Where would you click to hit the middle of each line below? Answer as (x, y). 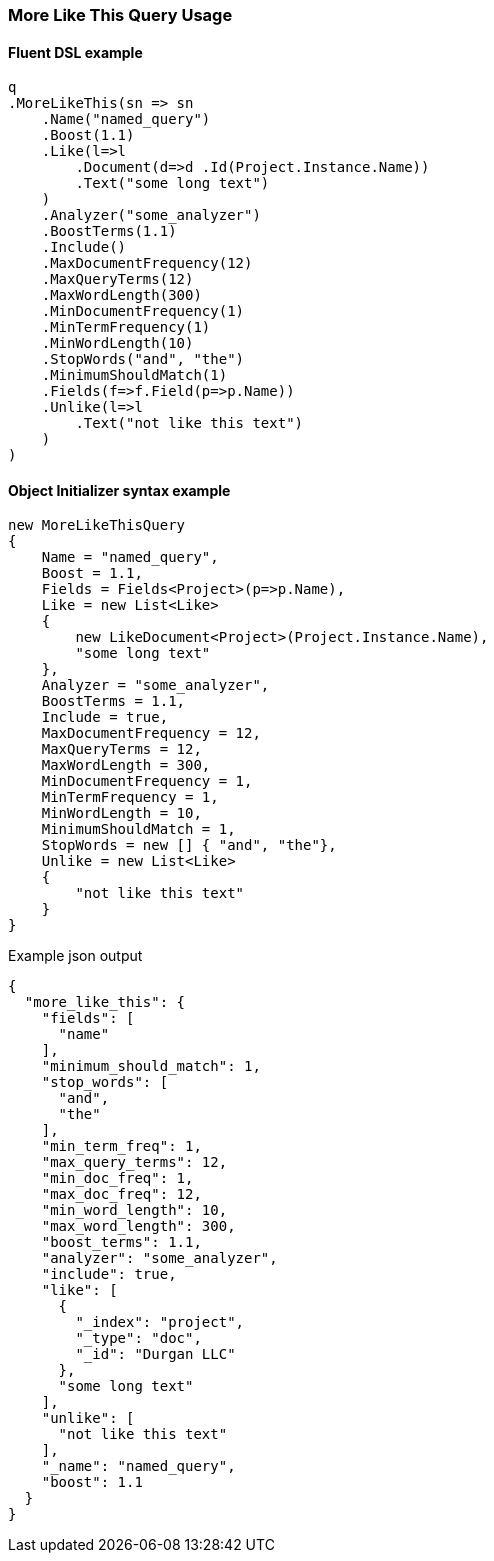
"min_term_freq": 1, (121, 1146)
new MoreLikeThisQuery (97, 525)
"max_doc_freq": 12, (121, 1194)
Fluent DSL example (75, 52)
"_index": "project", (160, 1322)
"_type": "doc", (138, 1338)
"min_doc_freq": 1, (117, 1178)
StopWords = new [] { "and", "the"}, (189, 845)
